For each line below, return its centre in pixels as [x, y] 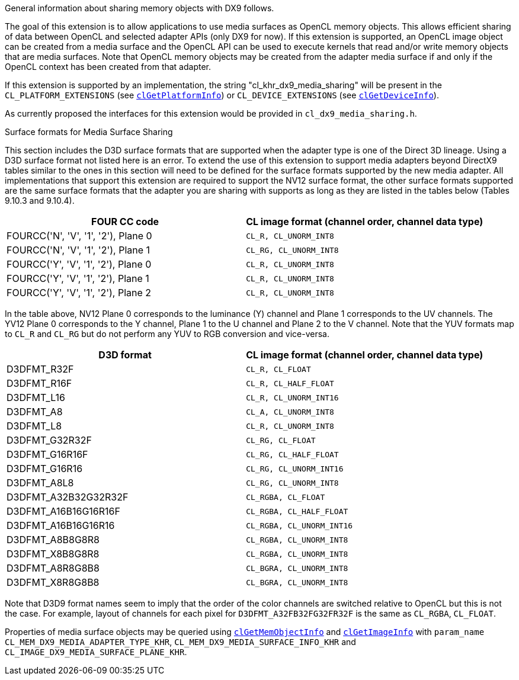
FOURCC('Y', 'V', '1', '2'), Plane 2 [79, 293]
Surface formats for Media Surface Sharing [89, 132]
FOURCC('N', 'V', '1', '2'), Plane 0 [79, 236]
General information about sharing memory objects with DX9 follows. [140, 8]
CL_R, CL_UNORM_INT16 [292, 397]
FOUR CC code [125, 222]
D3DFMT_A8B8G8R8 [53, 540]
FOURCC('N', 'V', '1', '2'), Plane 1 [79, 250]
